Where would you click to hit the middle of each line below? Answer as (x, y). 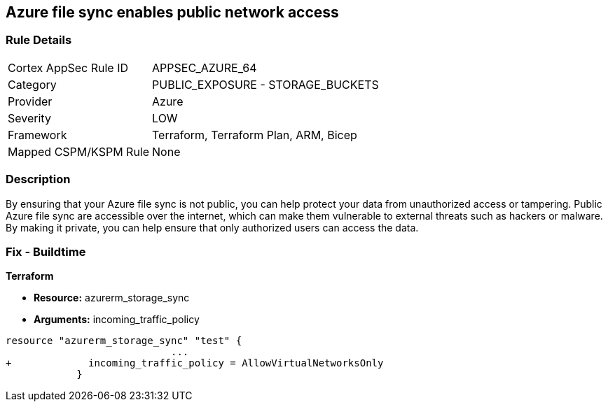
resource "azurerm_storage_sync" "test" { (124, 341)
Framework (37, 135)
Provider (30, 101)
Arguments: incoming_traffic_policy (117, 320)
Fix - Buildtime (46, 251)
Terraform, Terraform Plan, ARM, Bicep (255, 135)
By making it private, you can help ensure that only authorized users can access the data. (212, 227)
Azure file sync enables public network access (172, 12)
